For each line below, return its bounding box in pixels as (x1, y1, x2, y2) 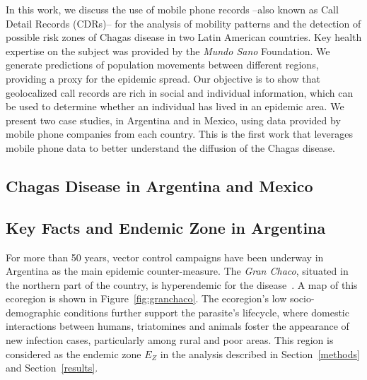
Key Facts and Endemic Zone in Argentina (6, 216, 326, 238)
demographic (6, 304, 61, 319)
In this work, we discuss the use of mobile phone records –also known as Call (6, 2, 339, 16)
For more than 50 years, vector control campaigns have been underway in (6, 249, 324, 264)
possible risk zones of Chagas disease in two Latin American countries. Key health (6, 30, 362, 44)
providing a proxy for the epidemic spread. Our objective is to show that (6, 71, 320, 85)
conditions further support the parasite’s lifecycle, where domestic (64, 304, 349, 319)
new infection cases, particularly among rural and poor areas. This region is (6, 333, 334, 348)
